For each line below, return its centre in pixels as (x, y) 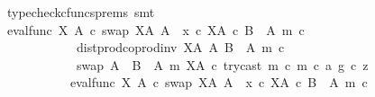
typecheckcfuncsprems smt (81, 12)
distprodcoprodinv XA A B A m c (180, 47)
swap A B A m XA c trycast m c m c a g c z (222, 64)
